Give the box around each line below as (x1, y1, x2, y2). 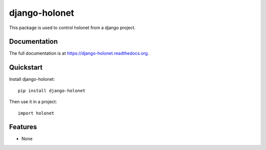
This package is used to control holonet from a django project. (9, 25, 135, 31)
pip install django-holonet (18, 88, 86, 93)
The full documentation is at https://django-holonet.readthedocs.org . (9, 50, 149, 56)
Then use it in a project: (9, 99, 57, 105)
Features (9, 123, 37, 131)
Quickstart (9, 63, 43, 72)
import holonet (18, 110, 55, 116)
